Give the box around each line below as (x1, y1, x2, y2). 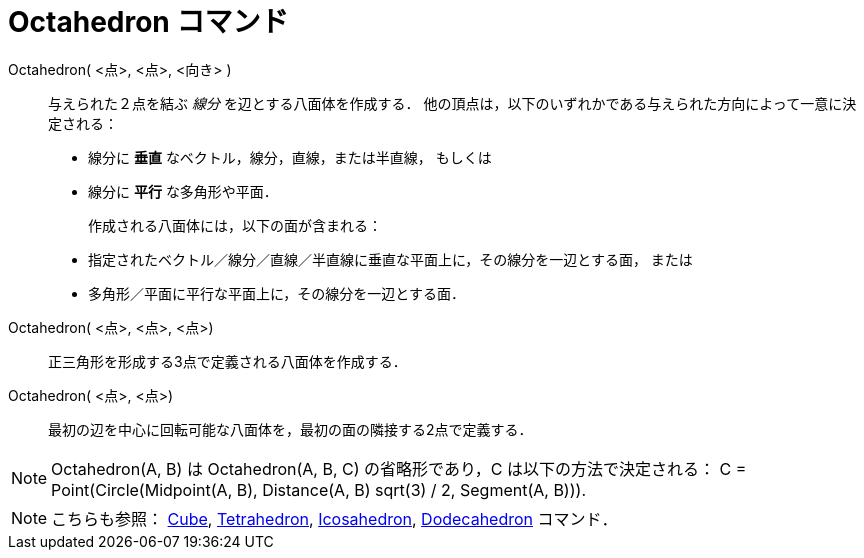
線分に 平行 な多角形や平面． (88, 182, 278, 200)
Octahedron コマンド (8, 5, 289, 39)
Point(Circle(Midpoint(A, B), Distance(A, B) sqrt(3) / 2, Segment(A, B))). (51, 479, 586, 500)
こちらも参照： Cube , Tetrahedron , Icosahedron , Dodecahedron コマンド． (51, 508, 618, 529)
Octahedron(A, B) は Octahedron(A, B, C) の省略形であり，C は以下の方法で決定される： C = (51, 458, 747, 479)
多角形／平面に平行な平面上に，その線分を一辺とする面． (88, 284, 465, 302)
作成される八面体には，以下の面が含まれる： (88, 216, 382, 234)
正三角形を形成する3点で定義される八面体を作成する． (48, 352, 407, 370)
